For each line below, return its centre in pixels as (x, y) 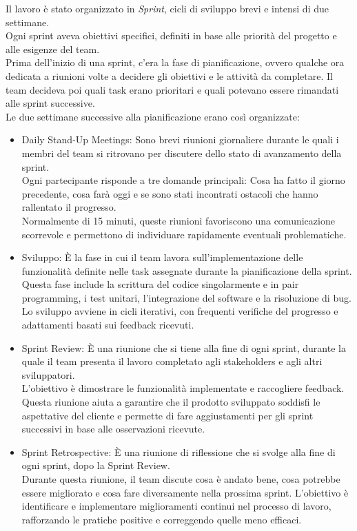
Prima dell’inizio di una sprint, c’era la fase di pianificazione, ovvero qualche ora (175, 62)
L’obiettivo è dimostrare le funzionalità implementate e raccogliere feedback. (183, 388)
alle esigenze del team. (53, 49)
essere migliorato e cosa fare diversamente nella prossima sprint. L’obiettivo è (185, 492)
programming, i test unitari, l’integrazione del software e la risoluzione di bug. (186, 297)
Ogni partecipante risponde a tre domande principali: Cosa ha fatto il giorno (183, 180)
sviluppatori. (48, 374)
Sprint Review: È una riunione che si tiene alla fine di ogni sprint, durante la (184, 347)
